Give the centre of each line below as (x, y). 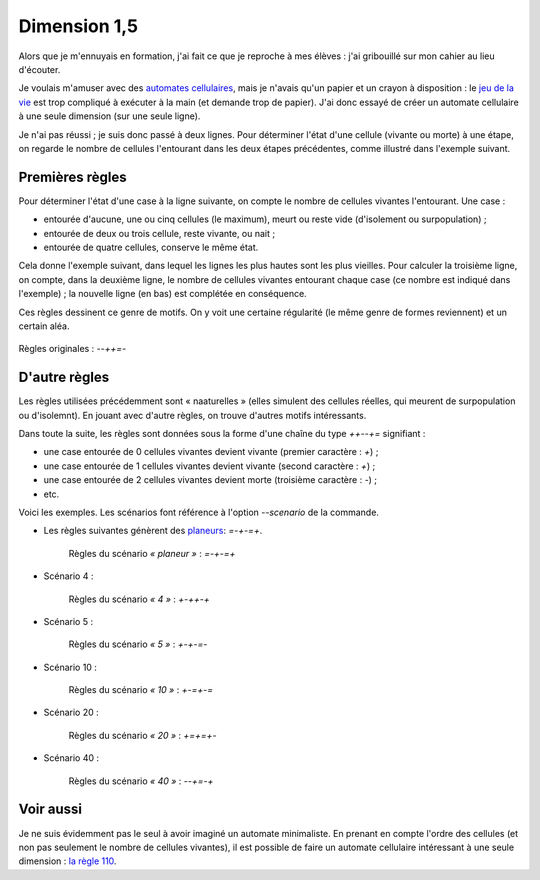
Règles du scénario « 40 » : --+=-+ (141, 781)
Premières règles (72, 176)
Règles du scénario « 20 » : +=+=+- (142, 735)
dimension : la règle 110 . (67, 861)
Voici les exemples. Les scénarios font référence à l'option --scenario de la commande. (199, 512)
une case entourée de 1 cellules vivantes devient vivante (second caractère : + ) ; (209, 466)
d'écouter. (39, 69)
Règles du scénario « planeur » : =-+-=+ (152, 553)
